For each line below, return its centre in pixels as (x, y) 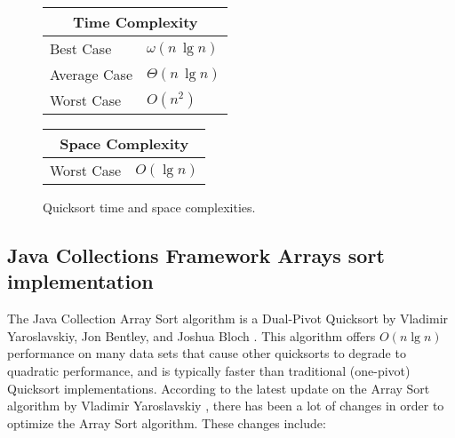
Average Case (91, 74)
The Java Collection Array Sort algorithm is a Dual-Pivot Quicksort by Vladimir (228, 319)
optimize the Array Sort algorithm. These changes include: (167, 422)
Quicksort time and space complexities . (149, 207)
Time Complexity (135, 22)
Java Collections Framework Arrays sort (196, 255)
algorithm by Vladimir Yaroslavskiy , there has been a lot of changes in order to (226, 406)
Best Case (81, 48)
